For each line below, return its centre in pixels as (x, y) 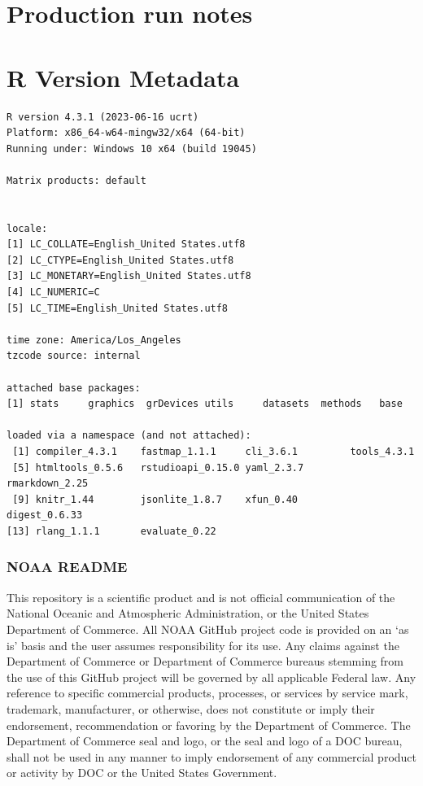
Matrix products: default (76, 180)
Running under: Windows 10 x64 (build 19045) (132, 148)
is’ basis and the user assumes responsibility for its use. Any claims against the (203, 645)
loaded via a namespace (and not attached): (129, 436)
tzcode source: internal (74, 356)
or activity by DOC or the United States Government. (142, 773)
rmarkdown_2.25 (48, 484)
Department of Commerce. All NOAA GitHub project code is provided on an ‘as (208, 629)
